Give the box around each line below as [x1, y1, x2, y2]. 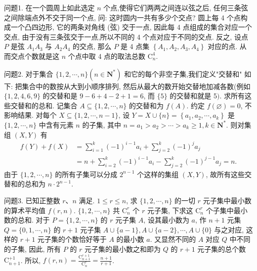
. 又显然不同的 [150, 234, 196, 244]
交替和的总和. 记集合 [10, 100, 78, 110]
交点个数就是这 [10, 50, 59, 61]
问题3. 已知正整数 [4, 195, 60, 205]
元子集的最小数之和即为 [85, 243, 161, 254]
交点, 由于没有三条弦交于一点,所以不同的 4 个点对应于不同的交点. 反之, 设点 [4, 31, 248, 42]
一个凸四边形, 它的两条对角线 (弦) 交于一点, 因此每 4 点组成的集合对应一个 [10, 22, 252, 32]
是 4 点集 [120, 41, 150, 51]
